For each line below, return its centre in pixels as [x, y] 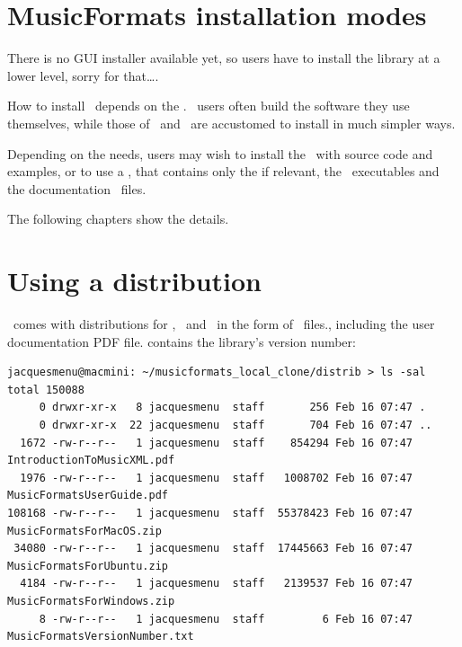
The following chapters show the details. [118, 219]
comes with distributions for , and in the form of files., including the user [224, 323]
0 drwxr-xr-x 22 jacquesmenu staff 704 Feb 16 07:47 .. [235, 425]
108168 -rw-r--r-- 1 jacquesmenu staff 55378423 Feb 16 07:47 [210, 513]
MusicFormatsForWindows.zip [91, 601]
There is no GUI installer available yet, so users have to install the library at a [224, 58]
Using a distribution [134, 281]
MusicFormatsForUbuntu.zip [88, 566]
